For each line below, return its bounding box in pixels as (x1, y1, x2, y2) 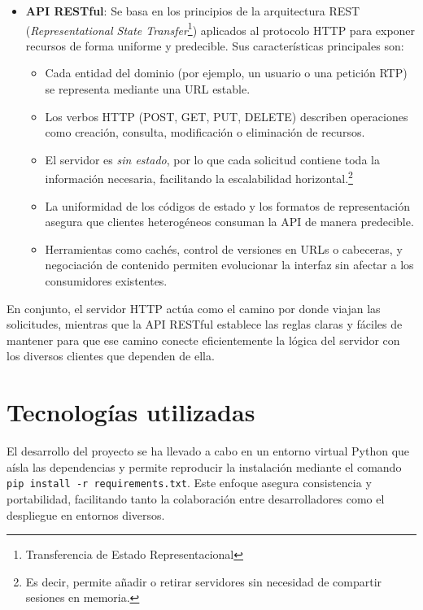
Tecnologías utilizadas (7, 395, 255, 429)
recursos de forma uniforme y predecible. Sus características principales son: (25, 37, 404, 54)
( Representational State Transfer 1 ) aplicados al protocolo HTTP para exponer (25, 19, 416, 38)
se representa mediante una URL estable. (45, 81, 251, 98)
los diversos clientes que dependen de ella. (7, 347, 215, 364)
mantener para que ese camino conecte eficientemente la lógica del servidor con (7, 331, 400, 348)
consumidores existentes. (45, 272, 168, 290)
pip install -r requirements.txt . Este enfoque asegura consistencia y (7, 474, 372, 491)
